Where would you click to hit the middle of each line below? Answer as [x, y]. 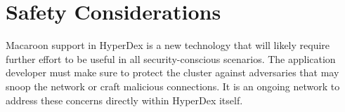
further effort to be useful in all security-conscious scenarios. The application [171, 58]
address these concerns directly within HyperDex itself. [124, 100]
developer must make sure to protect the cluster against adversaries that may [172, 72]
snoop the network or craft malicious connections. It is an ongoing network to [173, 86]
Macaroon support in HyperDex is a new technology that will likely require [168, 45]
